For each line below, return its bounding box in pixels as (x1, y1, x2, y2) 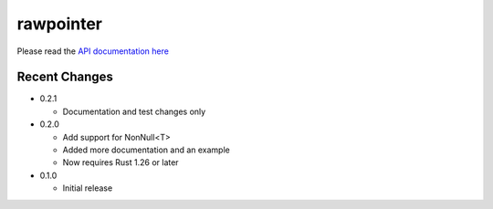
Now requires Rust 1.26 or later (62, 157, 179, 168)
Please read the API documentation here (16, 46, 169, 57)
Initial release (62, 183, 113, 193)
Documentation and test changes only (62, 106, 206, 117)
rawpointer (16, 14, 102, 34)
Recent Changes (16, 69, 114, 85)
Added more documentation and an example (62, 144, 230, 155)
